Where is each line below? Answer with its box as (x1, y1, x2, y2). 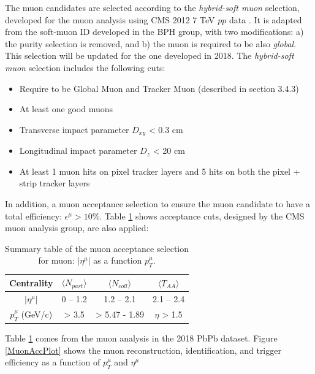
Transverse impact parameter (19, 123, 129, 135)
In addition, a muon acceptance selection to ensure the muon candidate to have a (5, 197, 310, 210)
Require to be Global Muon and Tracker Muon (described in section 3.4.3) (19, 82, 299, 94)
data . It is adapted (229, 13, 302, 26)
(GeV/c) (21, 307, 53, 320)
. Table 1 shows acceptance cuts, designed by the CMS (99, 209, 305, 222)
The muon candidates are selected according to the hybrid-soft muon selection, (5, 1, 300, 13)
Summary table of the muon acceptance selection (5, 242, 189, 254)
